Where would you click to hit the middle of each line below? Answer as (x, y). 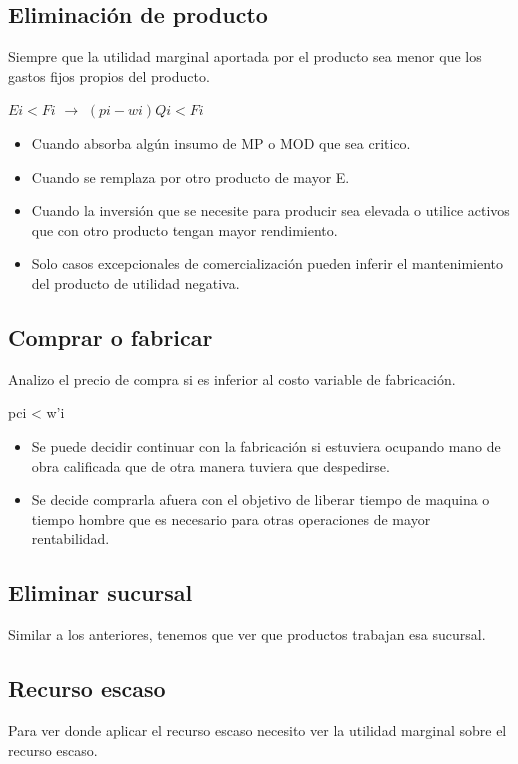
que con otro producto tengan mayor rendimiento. (184, 229)
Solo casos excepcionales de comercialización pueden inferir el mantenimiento (267, 263)
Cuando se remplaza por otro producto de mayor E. (190, 176)
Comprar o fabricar (110, 336)
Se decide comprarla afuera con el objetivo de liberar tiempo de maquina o (260, 499)
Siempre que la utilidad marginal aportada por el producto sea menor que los (245, 56)
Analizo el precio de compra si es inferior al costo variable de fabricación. (232, 378)
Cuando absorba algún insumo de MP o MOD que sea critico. (221, 142)
